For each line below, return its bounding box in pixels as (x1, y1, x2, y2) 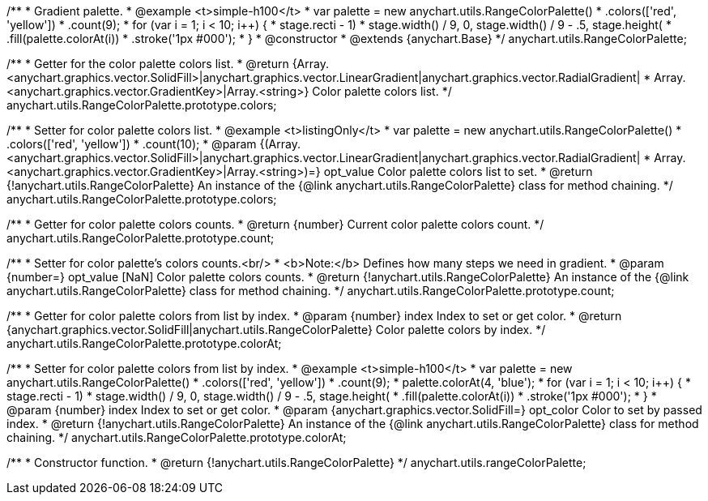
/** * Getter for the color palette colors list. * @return (6, 57, 289, 71)
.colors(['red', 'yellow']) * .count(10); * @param (6, 137, 257, 151)
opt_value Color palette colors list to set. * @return (323, 165, 593, 178)
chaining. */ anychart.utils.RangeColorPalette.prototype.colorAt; (6, 430, 347, 444)
